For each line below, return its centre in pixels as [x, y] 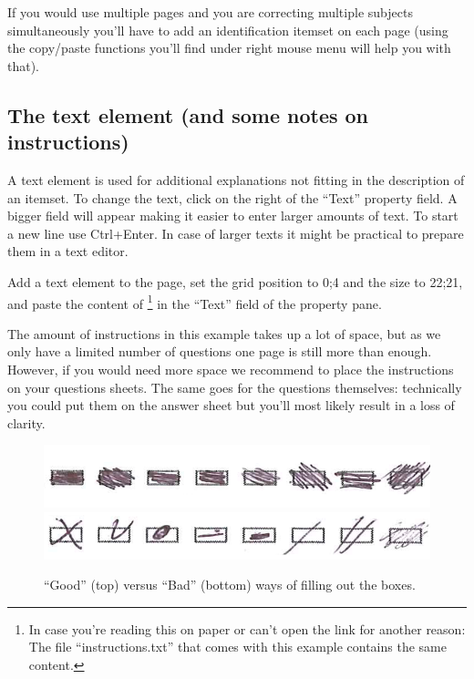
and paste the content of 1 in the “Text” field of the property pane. [195, 302]
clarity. [26, 422]
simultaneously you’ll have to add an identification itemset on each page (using [228, 30]
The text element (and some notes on [188, 114]
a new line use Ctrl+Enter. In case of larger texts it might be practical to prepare [236, 233]
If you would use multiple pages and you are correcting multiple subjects [210, 12]
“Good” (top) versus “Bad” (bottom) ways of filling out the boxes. [230, 585]
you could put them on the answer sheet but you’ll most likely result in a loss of [231, 405]
